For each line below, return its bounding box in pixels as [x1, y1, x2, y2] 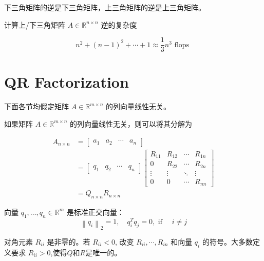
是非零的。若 [47, 236, 90, 247]
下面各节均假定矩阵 [4, 101, 69, 112]
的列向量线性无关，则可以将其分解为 [70, 118, 193, 129]
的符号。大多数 [202, 236, 253, 247]
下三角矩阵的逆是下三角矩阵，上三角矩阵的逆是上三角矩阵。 [4, 2, 205, 12]
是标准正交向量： [66, 206, 124, 217]
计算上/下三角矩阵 [4, 19, 65, 30]
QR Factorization [4, 71, 129, 92]
